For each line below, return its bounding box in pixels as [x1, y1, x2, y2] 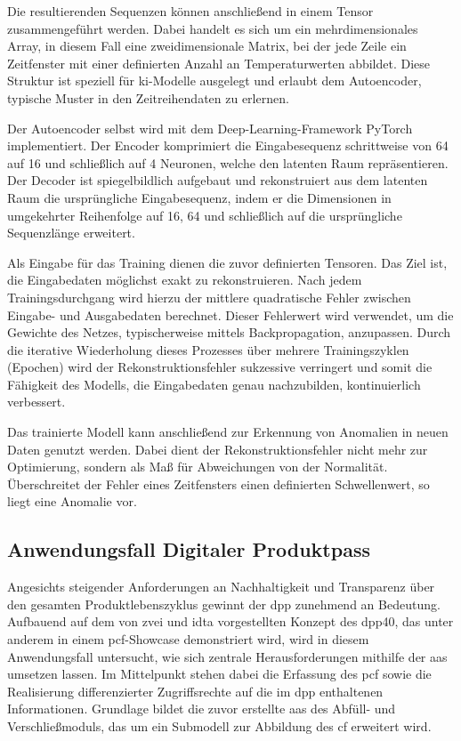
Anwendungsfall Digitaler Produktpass [7, 536, 370, 563]
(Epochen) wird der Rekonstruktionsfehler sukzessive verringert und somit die [7, 358, 433, 376]
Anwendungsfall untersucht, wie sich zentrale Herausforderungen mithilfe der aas [7, 647, 448, 665]
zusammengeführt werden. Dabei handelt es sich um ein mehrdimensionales [7, 19, 418, 37]
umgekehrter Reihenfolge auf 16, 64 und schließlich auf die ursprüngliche [7, 205, 402, 224]
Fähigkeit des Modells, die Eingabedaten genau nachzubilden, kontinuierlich [7, 375, 421, 393]
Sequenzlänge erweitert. [7, 223, 135, 242]
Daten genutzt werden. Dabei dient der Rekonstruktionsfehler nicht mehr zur [7, 439, 428, 458]
